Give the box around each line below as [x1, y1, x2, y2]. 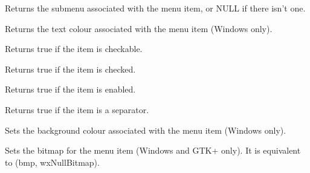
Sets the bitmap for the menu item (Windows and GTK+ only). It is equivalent [5, 144, 301, 157]
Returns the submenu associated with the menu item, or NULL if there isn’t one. [5, 2, 306, 14]
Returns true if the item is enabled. [5, 83, 136, 96]
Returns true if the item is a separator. [5, 103, 149, 116]
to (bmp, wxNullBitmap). [5, 155, 100, 168]
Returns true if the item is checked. [5, 62, 136, 75]
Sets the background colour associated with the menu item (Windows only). [5, 123, 286, 136]
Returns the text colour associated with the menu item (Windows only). [5, 22, 273, 34]
